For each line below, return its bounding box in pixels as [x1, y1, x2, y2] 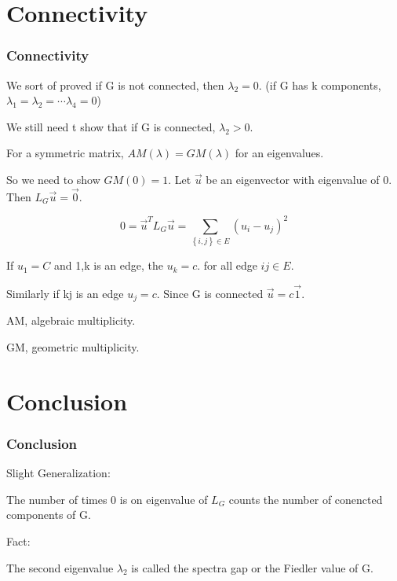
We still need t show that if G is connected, [6, 118, 216, 134]
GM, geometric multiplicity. [6, 339, 140, 355]
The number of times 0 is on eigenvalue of [6, 491, 208, 507]
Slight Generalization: [6, 465, 111, 481]
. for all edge [197, 257, 257, 274]
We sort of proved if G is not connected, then [6, 76, 224, 93]
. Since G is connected [156, 285, 264, 302]
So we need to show [6, 171, 100, 187]
